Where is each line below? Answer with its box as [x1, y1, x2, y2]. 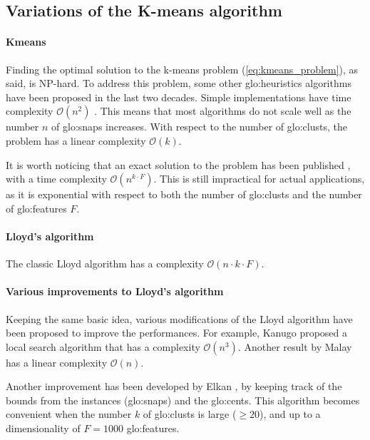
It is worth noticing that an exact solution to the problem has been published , [6, 157, 351, 172]
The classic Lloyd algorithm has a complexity [6, 256, 204, 271]
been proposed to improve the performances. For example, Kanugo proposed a [6, 325, 348, 340]
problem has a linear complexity [6, 133, 146, 148]
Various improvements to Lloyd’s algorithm [6, 284, 224, 299]
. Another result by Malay [237, 339, 352, 354]
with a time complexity [6, 171, 107, 186]
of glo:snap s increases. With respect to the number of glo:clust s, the [51, 119, 347, 134]
